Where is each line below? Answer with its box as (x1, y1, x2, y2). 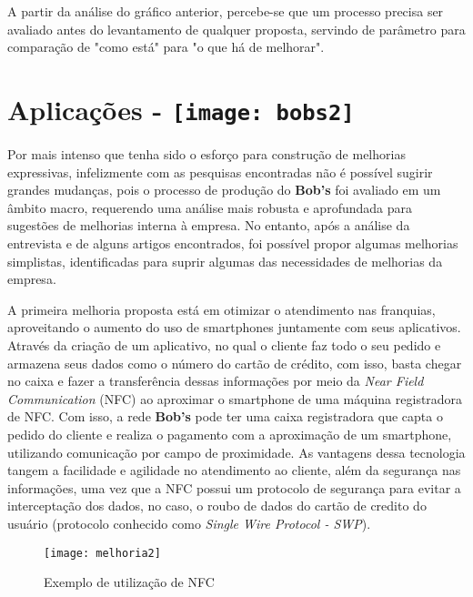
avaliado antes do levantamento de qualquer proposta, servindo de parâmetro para (7, 19, 466, 38)
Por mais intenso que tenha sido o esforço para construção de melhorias (7, 145, 406, 164)
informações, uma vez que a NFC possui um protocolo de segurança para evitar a (7, 478, 461, 497)
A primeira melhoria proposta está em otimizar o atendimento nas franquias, (7, 299, 436, 319)
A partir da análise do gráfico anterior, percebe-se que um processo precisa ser (7, 2, 444, 20)
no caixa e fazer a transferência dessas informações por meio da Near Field (7, 371, 424, 390)
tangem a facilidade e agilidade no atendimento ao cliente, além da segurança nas (7, 460, 461, 480)
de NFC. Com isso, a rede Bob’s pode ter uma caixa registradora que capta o (7, 407, 443, 426)
